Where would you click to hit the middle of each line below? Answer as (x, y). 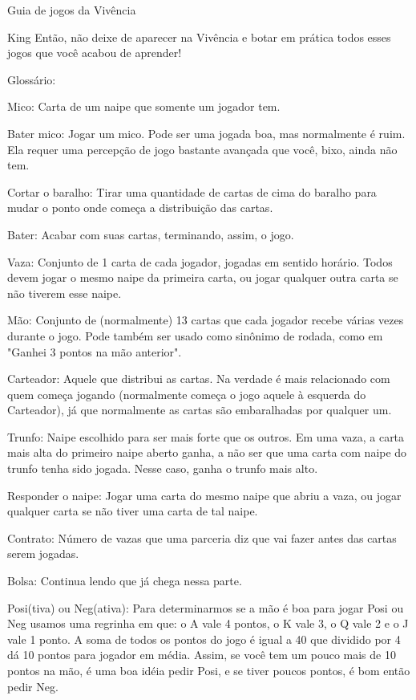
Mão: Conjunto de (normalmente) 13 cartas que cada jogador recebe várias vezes (206, 320)
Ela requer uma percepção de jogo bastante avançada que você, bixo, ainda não (202, 149)
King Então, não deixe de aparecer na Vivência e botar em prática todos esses (199, 37)
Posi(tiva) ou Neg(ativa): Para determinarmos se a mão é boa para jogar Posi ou (206, 607)
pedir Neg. (33, 686)
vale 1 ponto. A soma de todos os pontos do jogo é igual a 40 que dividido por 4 (204, 639)
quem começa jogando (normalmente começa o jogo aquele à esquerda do (187, 394)
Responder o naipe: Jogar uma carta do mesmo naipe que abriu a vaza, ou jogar (204, 495)
